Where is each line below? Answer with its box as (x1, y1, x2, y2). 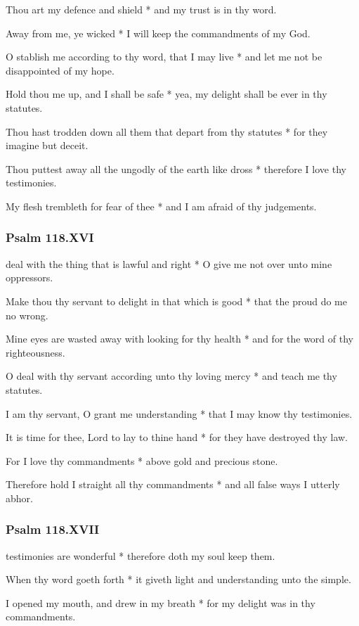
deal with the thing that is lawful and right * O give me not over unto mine (6, 256, 332, 271)
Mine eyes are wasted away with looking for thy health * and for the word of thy (6, 331, 353, 346)
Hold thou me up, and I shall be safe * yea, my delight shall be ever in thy (6, 87, 327, 101)
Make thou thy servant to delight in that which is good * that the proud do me (6, 293, 347, 308)
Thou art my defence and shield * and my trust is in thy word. (6, 2, 277, 16)
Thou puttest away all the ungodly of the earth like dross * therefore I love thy (6, 161, 346, 176)
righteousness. (6, 345, 65, 359)
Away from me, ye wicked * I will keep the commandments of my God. (6, 25, 311, 40)
